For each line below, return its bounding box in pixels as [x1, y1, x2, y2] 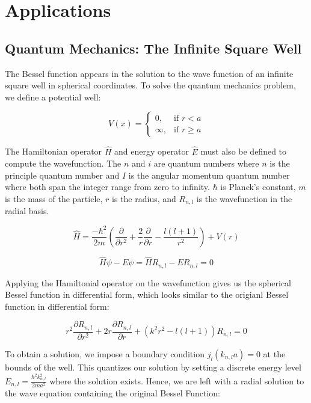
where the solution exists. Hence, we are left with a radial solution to [49, 374, 304, 387]
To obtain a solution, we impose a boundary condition [5, 347, 205, 360]
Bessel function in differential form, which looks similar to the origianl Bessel [5, 288, 289, 301]
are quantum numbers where [153, 157, 259, 170]
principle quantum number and [5, 168, 120, 181]
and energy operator [114, 145, 189, 158]
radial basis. [5, 205, 49, 217]
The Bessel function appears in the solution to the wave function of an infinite [5, 67, 294, 79]
